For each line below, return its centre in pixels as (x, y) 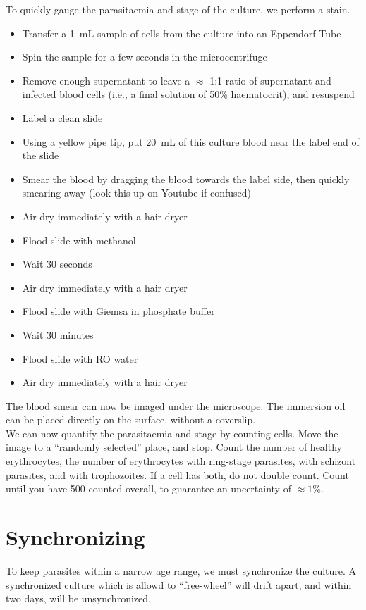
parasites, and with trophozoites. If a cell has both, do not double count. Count (177, 474)
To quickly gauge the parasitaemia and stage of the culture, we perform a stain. (178, 9)
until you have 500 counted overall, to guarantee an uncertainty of (148, 488)
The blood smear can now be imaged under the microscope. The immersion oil (176, 405)
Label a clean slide (62, 117)
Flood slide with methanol (79, 240)
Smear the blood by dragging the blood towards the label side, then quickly (186, 179)
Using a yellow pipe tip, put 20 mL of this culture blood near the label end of (191, 141)
